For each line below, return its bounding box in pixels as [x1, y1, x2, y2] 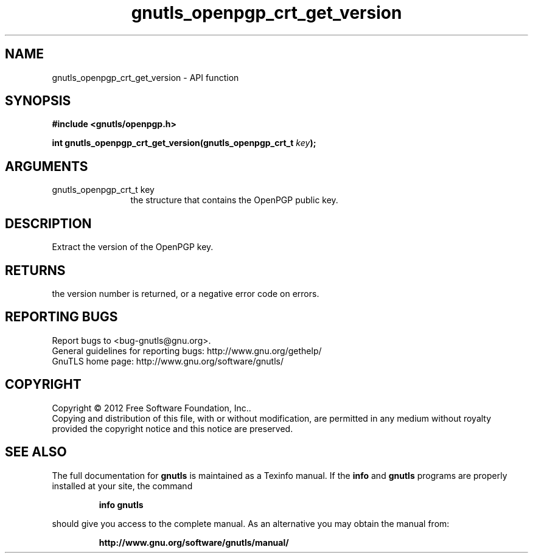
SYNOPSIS [5, 93, 71, 109]
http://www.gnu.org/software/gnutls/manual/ [99, 537, 289, 548]
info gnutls [99, 499, 144, 510]
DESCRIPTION [5, 215, 92, 231]
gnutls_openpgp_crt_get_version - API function [52, 72, 239, 83]
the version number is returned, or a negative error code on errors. [52, 288, 319, 299]
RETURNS [5, 262, 66, 278]
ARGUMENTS [5, 158, 88, 174]
